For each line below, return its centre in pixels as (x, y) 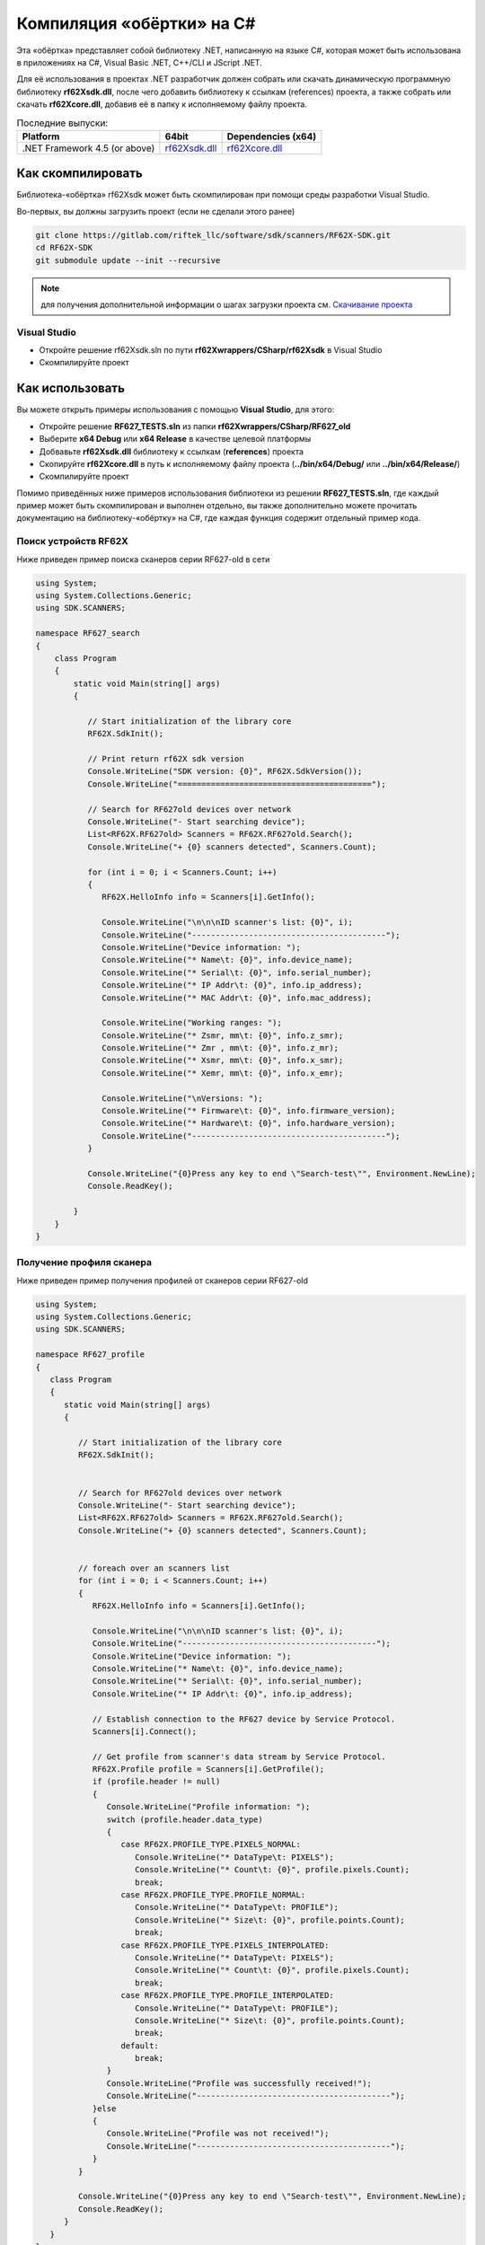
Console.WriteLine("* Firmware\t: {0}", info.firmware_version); (249, 1111)
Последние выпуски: (62, 123)
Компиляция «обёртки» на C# (136, 23)
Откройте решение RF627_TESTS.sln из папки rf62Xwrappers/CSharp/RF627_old (195, 426)
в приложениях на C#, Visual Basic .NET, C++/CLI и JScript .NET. (139, 62)
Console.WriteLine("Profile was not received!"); (218, 2134)
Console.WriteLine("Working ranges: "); (192, 1023)
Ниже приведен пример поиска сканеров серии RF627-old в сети (143, 559)
